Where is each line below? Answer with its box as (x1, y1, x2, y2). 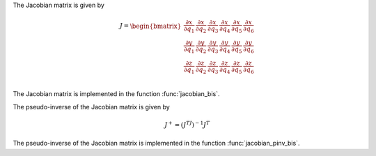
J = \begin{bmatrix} (119, 22, 182, 30)
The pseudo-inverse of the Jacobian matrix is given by (13, 102, 170, 111)
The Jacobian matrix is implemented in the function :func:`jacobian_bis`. (13, 90, 220, 98)
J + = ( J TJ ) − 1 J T (164, 120, 210, 129)
